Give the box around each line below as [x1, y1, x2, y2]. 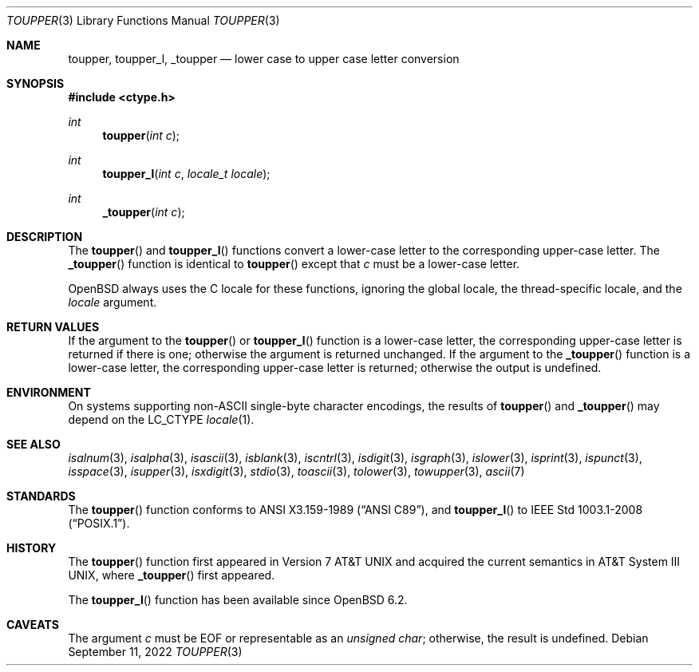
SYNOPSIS [6, 77, 65, 90]
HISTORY [6, 541, 57, 555]
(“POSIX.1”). [68, 516, 130, 530]
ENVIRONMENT [6, 385, 91, 399]
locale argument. [68, 295, 157, 309]
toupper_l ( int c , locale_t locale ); [102, 167, 271, 180]
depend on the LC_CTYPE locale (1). [68, 413, 255, 426]
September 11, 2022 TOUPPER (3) [68, 645, 243, 658]
